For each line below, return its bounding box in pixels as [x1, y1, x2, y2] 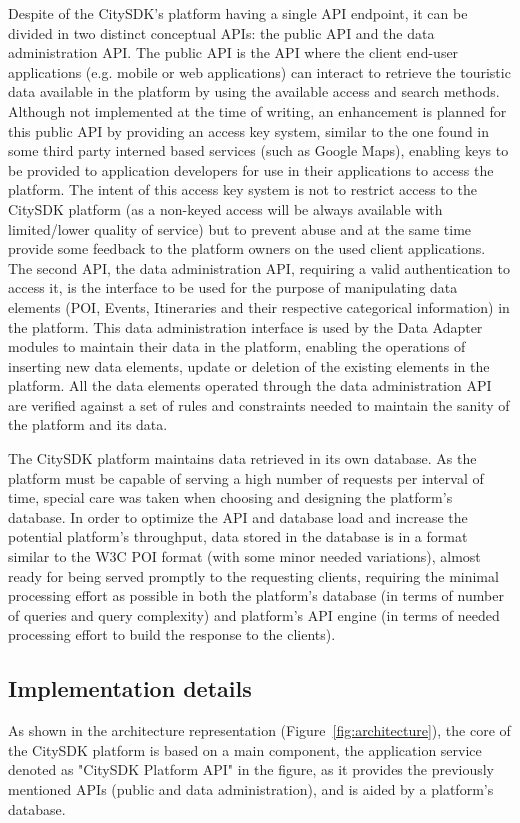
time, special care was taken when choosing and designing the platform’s [8, 487, 453, 508]
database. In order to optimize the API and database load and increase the [8, 506, 468, 527]
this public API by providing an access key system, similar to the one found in [8, 120, 490, 141]
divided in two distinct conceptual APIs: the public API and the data [8, 22, 435, 43]
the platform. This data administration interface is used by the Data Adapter [8, 316, 483, 337]
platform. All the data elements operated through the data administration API [8, 375, 492, 396]
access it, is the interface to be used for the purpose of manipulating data [8, 277, 458, 298]
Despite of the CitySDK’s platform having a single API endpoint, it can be [8, 3, 468, 23]
